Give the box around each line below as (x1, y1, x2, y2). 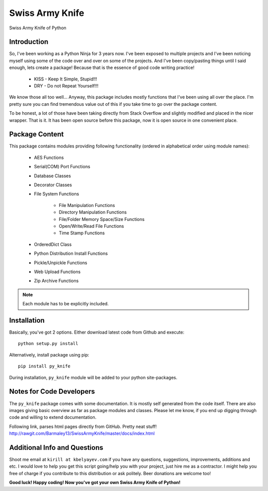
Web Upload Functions (34, 269, 81, 275)
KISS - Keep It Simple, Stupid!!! (34, 76, 97, 82)
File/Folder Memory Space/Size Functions (59, 216, 145, 222)
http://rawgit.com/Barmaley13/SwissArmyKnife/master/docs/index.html (9, 430, 155, 436)
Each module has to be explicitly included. (22, 301, 109, 307)
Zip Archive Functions (34, 278, 79, 284)
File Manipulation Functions (59, 202, 115, 208)
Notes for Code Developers (9, 387, 95, 396)
